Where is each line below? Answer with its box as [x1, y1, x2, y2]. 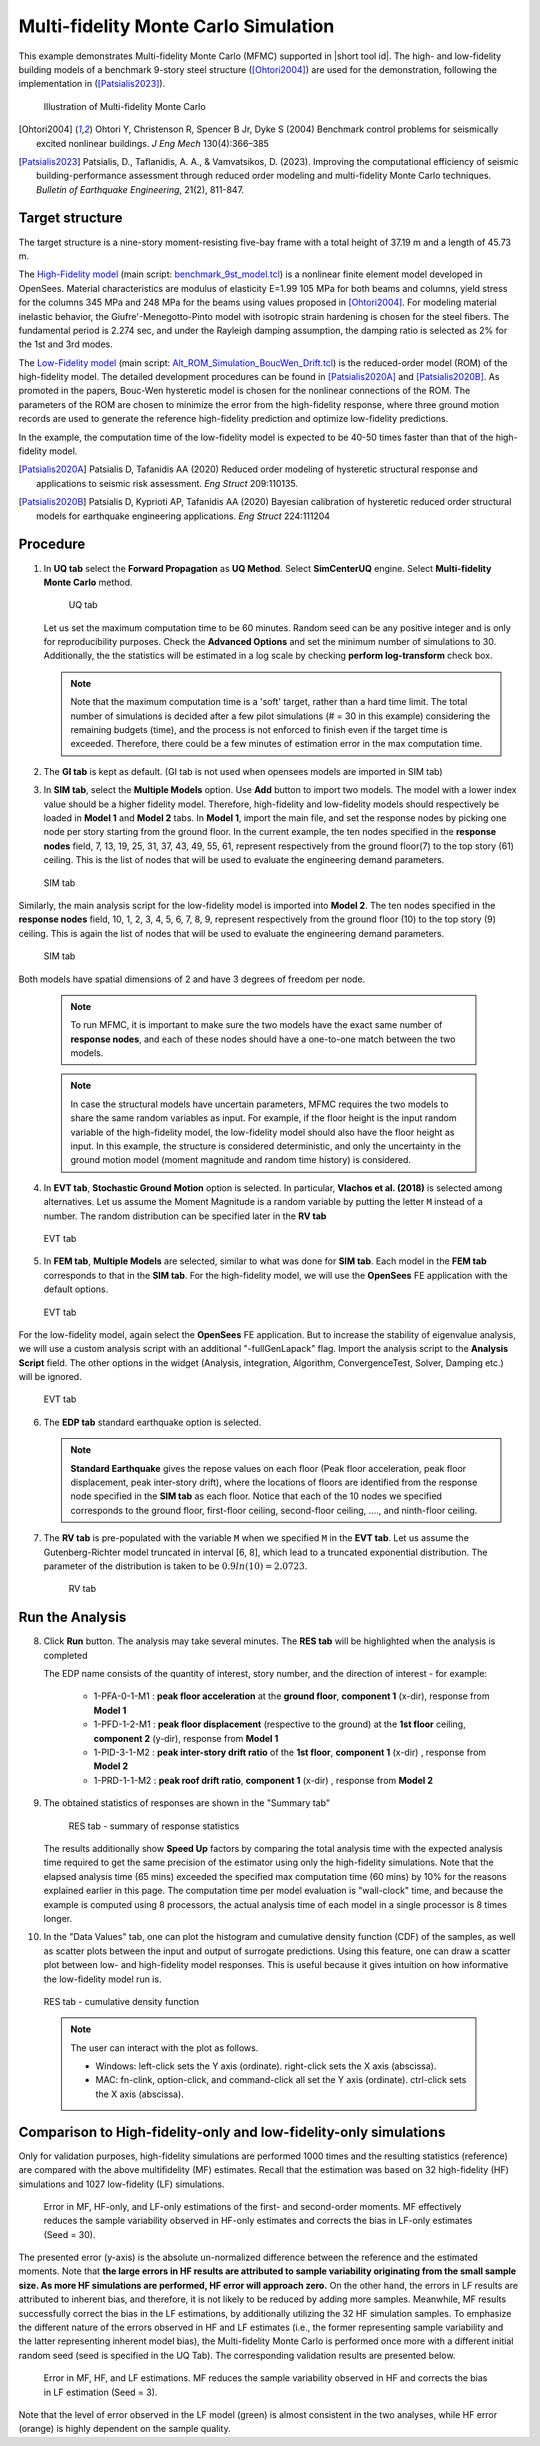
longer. [43, 1912, 73, 1924]
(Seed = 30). [43, 2228, 96, 2240]
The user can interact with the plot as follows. [70, 2041, 259, 2054]
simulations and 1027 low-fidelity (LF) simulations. [18, 2178, 225, 2190]
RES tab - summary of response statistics [68, 1820, 240, 1832]
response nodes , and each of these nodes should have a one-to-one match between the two [70, 1033, 456, 1045]
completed [43, 1649, 88, 1661]
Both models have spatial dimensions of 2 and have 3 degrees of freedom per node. [18, 973, 366, 985]
